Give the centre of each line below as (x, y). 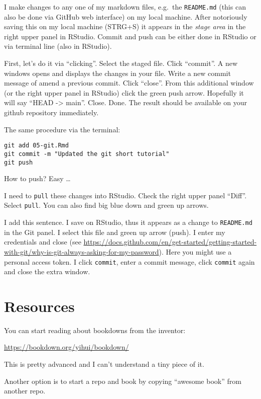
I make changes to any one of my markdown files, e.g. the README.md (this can (125, 7)
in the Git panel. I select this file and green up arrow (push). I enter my (115, 232)
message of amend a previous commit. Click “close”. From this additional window (129, 83)
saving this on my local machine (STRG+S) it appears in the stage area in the (125, 26)
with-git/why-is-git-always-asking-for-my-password (82, 251)
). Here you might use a (195, 251)
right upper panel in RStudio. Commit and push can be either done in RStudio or (130, 36)
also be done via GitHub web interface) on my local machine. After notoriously (126, 16)
